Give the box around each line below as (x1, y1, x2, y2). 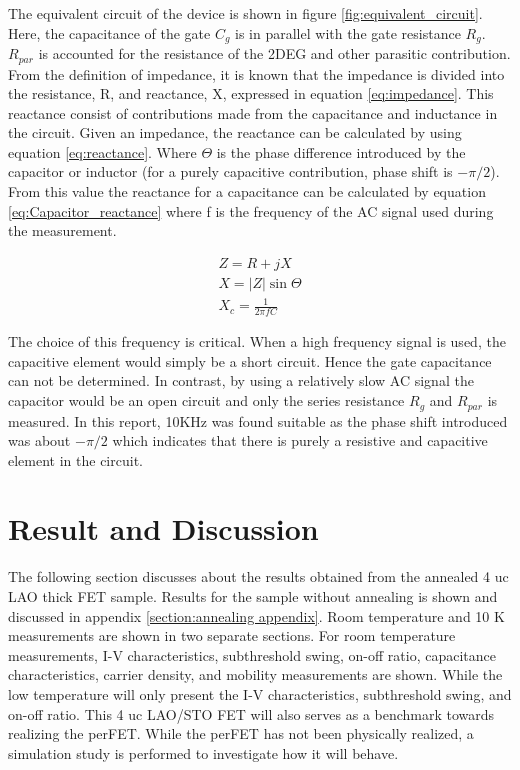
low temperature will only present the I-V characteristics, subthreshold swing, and (8, 683, 512, 704)
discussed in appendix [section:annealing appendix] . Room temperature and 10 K (8, 605, 505, 626)
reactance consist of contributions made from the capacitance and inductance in (8, 102, 498, 123)
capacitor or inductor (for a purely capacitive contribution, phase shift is (8, 161, 453, 182)
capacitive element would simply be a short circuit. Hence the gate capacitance (8, 350, 492, 371)
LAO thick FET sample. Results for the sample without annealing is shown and (8, 586, 498, 607)
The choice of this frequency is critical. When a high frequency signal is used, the (8, 331, 506, 352)
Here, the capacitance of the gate (8, 22, 211, 43)
